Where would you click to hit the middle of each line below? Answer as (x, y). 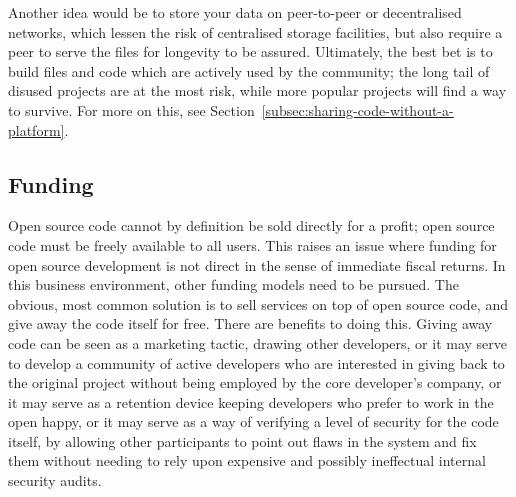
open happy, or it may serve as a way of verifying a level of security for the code (253, 421)
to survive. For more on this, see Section (131, 109)
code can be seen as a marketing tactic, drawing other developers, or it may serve (258, 342)
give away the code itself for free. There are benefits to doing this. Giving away (250, 323)
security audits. (55, 480)
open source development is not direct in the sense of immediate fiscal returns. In (257, 264)
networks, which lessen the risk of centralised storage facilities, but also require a (255, 31)
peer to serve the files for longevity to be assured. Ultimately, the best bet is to (250, 51)
